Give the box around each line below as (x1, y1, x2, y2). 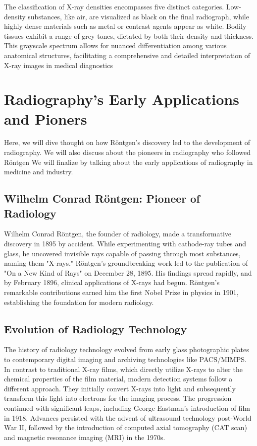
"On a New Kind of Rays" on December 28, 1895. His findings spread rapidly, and (4, 267, 252, 278)
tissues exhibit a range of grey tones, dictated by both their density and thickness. (4, 30, 254, 41)
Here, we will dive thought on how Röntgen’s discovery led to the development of (4, 137, 250, 148)
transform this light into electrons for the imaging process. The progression (4, 393, 232, 403)
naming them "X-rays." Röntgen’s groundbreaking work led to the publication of (4, 258, 248, 268)
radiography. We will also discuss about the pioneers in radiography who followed (4, 147, 251, 157)
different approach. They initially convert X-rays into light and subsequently (4, 383, 236, 393)
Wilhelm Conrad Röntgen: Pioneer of (4, 191, 200, 206)
